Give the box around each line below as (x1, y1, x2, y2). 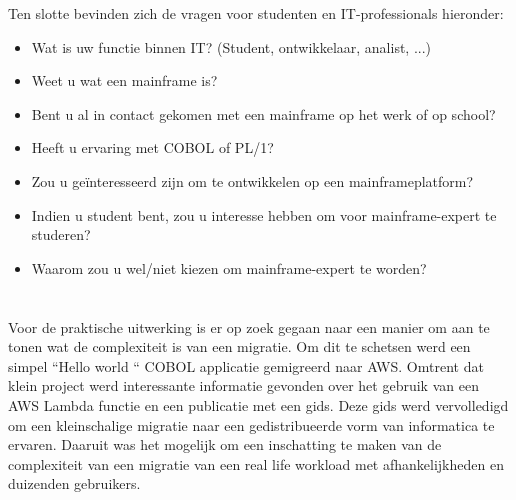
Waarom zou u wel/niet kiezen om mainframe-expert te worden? (31, 257, 427, 278)
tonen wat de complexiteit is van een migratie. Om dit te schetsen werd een (8, 336, 471, 357)
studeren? (31, 224, 91, 245)
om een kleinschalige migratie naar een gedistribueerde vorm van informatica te (8, 414, 495, 435)
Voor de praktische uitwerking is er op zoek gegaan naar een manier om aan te (8, 316, 490, 337)
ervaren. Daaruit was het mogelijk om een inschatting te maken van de (8, 434, 442, 455)
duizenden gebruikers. (8, 473, 141, 494)
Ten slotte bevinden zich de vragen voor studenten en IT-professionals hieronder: (8, 3, 504, 23)
